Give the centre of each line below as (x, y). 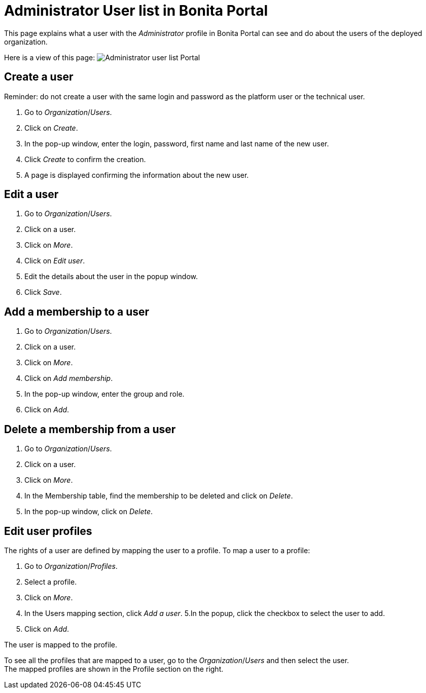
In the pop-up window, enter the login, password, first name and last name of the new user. (177, 143)
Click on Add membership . (69, 378)
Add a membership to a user (77, 312)
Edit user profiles (48, 531)
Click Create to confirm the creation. (85, 159)
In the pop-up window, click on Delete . (89, 512)
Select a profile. (51, 582)
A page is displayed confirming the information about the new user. (137, 175)
